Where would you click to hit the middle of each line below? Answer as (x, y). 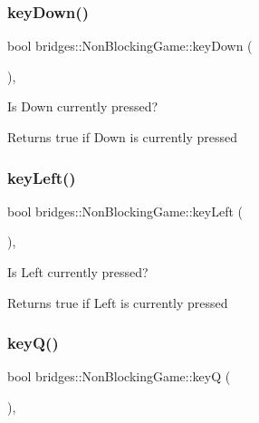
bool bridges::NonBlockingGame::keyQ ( (119, 376)
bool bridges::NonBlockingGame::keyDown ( (130, 46)
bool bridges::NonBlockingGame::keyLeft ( (125, 211)
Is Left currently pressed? (78, 272)
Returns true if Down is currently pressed (123, 137)
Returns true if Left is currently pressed (118, 302)
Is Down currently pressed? (83, 106)
